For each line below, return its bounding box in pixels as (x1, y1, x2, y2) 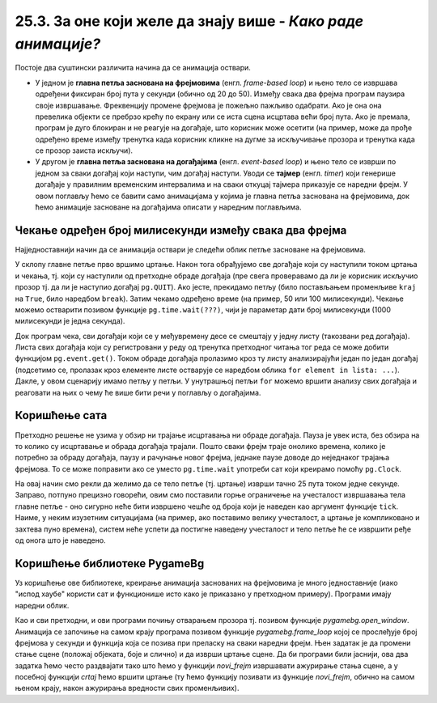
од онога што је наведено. (15, 536, 106, 545)
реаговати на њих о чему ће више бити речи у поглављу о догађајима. (15, 387, 261, 397)
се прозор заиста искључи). (35, 146, 134, 155)
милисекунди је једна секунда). (15, 316, 125, 326)
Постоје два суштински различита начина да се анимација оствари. (15, 63, 251, 73)
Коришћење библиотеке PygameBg (15, 557, 205, 570)
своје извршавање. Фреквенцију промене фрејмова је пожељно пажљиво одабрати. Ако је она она (35, 100, 382, 110)
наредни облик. (15, 600, 70, 610)
